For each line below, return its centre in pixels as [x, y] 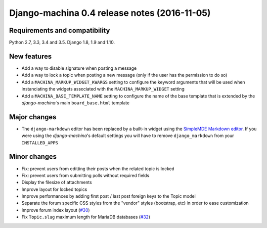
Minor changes [33, 157]
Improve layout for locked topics [54, 189]
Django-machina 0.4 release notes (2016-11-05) [110, 13]
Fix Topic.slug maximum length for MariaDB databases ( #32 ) [86, 217]
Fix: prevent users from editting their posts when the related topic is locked [98, 169]
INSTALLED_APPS [40, 143]
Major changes [33, 117]
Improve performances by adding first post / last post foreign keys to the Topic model [109, 196]
